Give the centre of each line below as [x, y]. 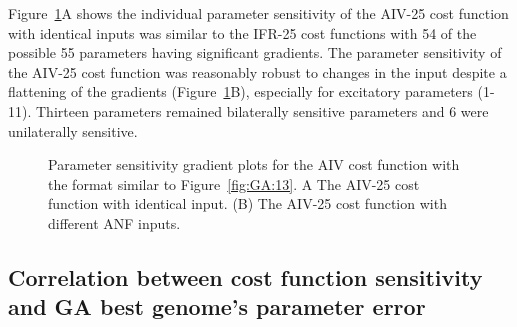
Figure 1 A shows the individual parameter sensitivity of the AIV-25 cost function [258, 13]
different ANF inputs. [114, 222]
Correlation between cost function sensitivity [245, 276]
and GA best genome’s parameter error [217, 306]
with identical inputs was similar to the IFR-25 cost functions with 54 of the [242, 32]
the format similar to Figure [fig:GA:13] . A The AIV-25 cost [234, 183]
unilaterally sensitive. [73, 130]
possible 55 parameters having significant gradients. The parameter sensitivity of [255, 52]
